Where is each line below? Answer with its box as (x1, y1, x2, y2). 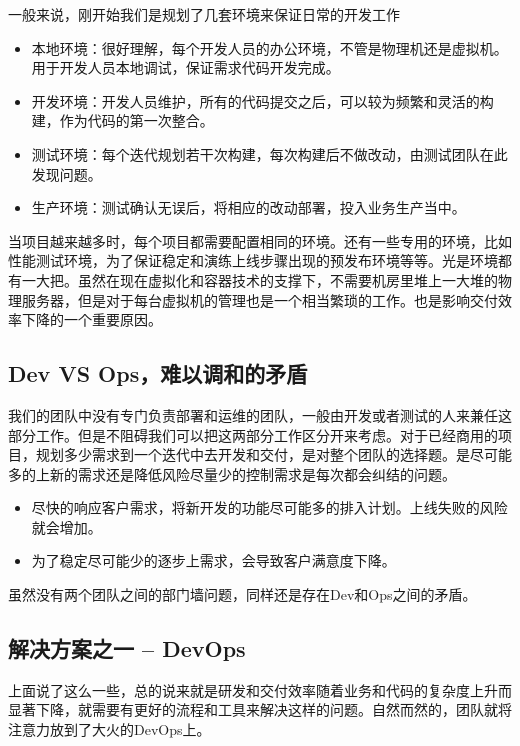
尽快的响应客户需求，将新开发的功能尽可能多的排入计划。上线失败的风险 (31, 497, 508, 518)
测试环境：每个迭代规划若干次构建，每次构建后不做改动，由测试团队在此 (31, 143, 508, 164)
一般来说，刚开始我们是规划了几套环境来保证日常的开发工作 (8, 4, 400, 24)
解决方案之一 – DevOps (8, 633, 246, 664)
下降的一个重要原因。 (21, 309, 162, 330)
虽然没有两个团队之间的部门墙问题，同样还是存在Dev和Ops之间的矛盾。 (8, 584, 477, 605)
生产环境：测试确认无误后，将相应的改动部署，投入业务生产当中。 (31, 197, 466, 218)
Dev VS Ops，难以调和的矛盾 (8, 358, 308, 389)
